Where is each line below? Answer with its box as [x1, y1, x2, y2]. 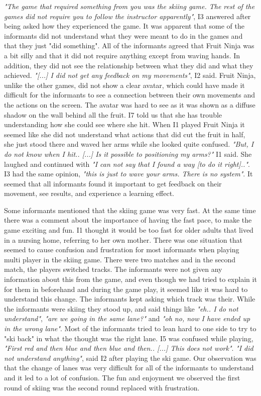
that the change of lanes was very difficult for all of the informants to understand [4, 362, 254, 373]
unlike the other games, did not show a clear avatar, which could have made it [4, 79, 245, 90]
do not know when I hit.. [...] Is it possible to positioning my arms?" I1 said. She [4, 148, 252, 159]
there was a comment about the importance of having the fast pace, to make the [4, 215, 252, 225]
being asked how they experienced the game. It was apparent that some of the [4, 21, 244, 31]
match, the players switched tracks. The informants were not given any [4, 264, 222, 274]
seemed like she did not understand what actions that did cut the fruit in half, [4, 129, 245, 139]
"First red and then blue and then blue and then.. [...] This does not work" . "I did [4, 343, 253, 353]
